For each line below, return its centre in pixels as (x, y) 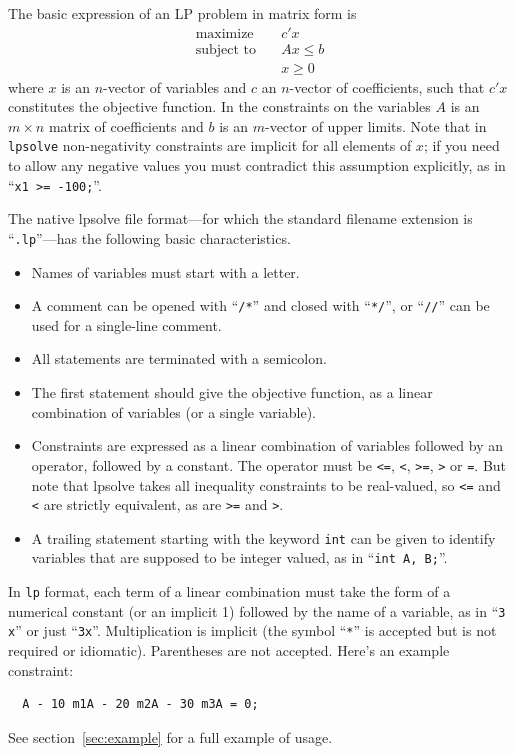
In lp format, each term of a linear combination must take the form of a (229, 591)
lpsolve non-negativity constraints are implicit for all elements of (210, 145)
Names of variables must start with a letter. (165, 271)
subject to (225, 49)
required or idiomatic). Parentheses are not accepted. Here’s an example (229, 650)
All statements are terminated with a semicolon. (179, 358)
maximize (224, 33)
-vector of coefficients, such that (387, 86)
